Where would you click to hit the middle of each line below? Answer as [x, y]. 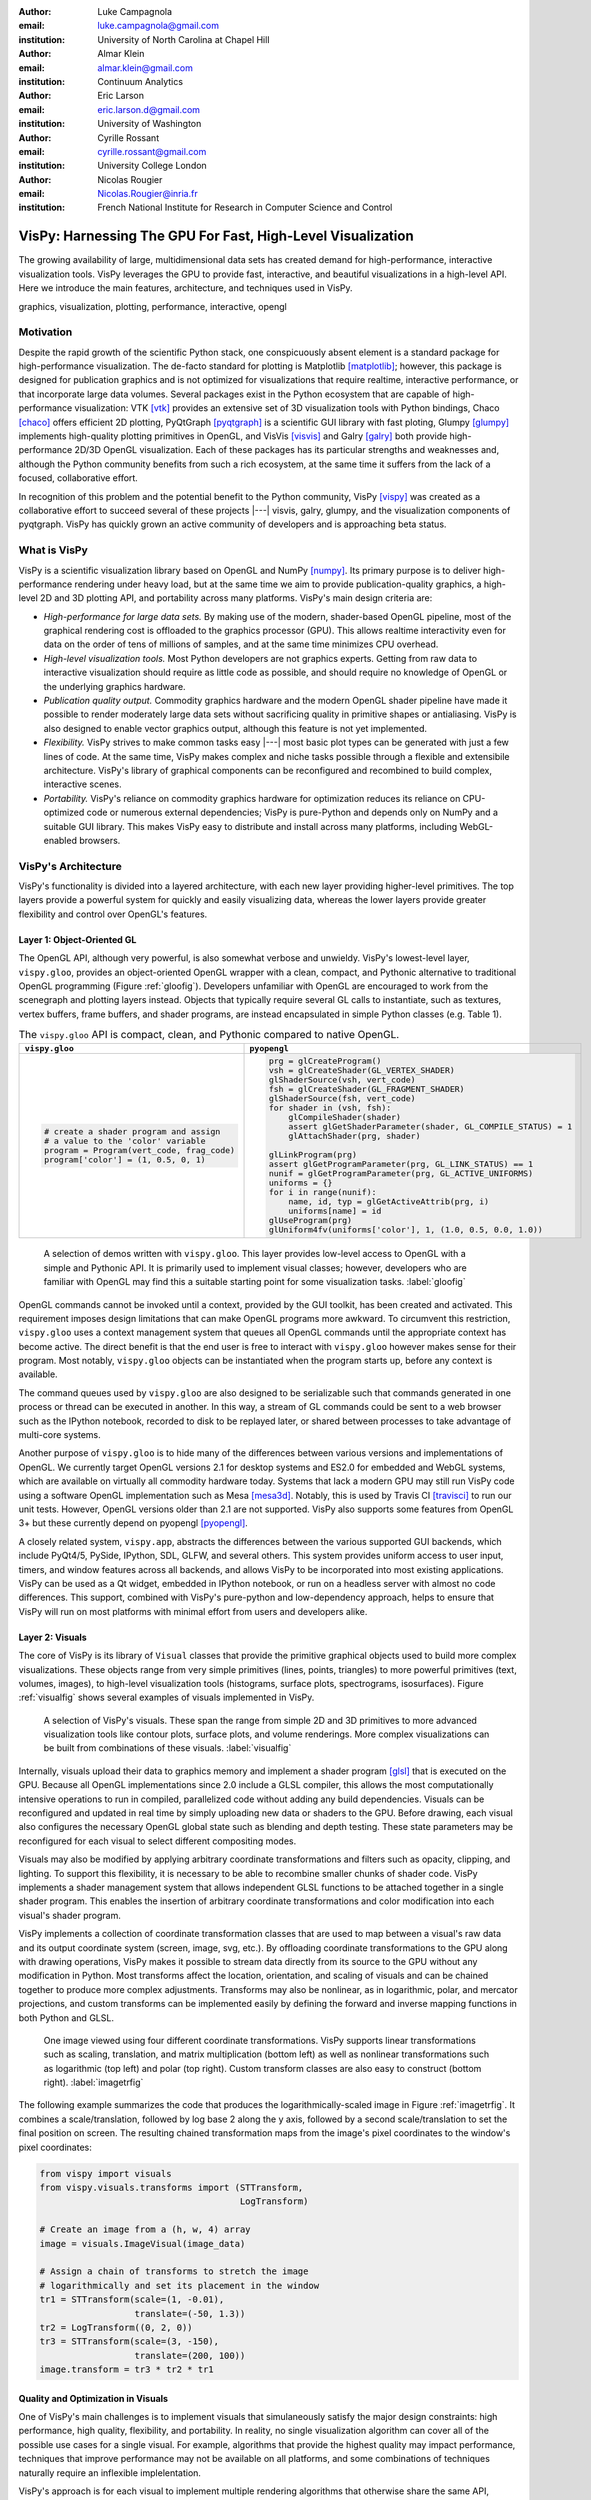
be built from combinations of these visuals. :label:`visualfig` [167, 1748]
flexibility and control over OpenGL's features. [113, 914]
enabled [60, 840]
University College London [152, 166]
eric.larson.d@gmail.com [148, 109]
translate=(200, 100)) [190, 2355]
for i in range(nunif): [322, 1192]
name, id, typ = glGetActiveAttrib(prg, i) [389, 1201]
